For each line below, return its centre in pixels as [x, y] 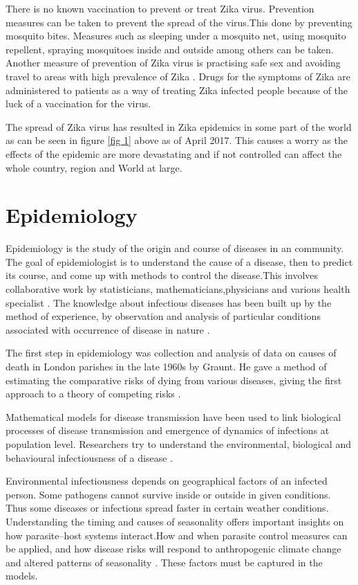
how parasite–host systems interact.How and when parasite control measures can [177, 535]
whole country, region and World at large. [94, 167]
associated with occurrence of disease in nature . [108, 329]
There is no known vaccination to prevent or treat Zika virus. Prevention [160, 8]
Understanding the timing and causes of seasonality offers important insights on [175, 521]
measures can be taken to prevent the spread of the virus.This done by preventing [179, 22]
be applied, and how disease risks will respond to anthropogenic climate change [173, 549]
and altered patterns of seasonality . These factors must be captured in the [164, 562]
